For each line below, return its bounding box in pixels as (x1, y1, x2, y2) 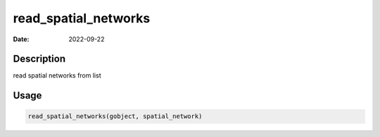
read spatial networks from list (13, 71, 101, 80)
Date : (13, 35, 30, 43)
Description (13, 53, 66, 65)
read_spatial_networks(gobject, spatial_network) (27, 113, 203, 120)
